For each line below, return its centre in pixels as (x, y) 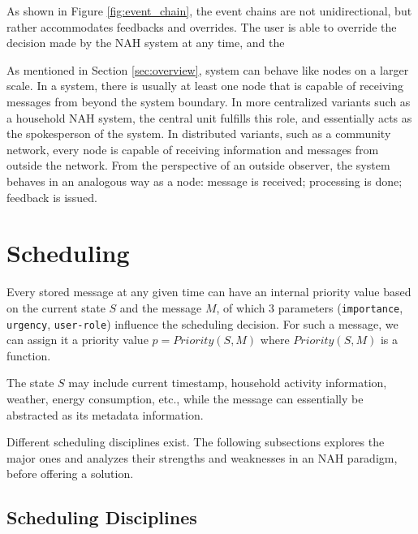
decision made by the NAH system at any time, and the (146, 43)
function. (29, 355)
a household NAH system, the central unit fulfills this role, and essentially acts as (209, 117)
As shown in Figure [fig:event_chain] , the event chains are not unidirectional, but (209, 11)
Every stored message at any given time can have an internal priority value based (209, 292)
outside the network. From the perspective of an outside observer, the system (198, 165)
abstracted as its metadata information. (105, 414)
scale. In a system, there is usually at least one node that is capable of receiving (205, 86)
